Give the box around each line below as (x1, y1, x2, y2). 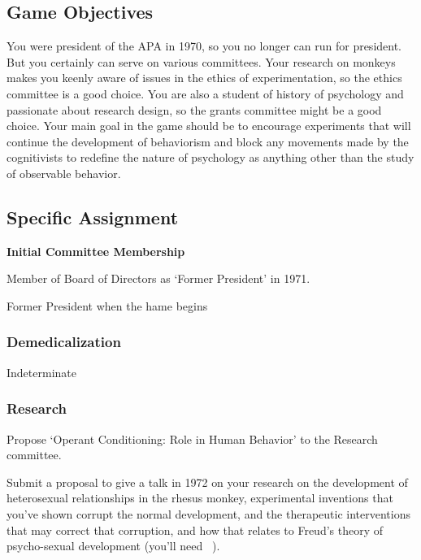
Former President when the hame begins (7, 297, 208, 314)
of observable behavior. (7, 164, 121, 181)
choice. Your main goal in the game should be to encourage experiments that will (7, 117, 411, 134)
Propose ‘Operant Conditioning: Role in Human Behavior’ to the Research (7, 430, 378, 447)
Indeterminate (7, 363, 76, 380)
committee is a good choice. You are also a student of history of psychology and (7, 85, 404, 102)
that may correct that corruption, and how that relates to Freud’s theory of (7, 521, 384, 538)
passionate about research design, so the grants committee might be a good (7, 101, 382, 118)
